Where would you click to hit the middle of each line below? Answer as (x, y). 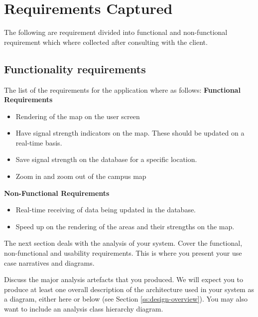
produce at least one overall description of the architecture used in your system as (129, 289)
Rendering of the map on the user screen (78, 116)
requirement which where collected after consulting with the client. (106, 42)
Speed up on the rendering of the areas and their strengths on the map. (125, 226)
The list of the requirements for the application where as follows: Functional (122, 89)
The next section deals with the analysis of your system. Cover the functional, (123, 243)
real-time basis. (39, 142)
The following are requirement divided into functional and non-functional (116, 32)
